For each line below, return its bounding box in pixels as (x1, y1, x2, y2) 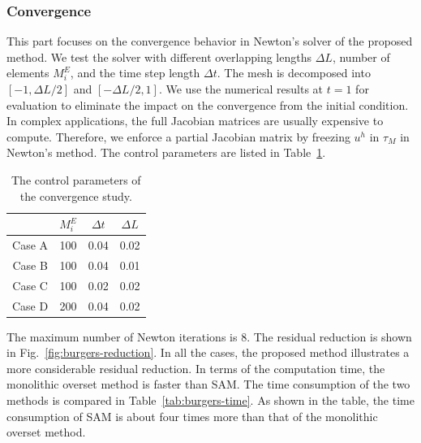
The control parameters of (11, 171, 141, 188)
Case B (12, 256, 48, 273)
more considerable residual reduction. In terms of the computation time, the (6, 359, 385, 376)
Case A (12, 237, 49, 253)
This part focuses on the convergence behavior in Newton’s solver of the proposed (6, 33, 413, 50)
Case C (12, 276, 48, 293)
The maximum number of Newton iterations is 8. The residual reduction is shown (6, 328, 412, 345)
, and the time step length (70, 64, 200, 81)
